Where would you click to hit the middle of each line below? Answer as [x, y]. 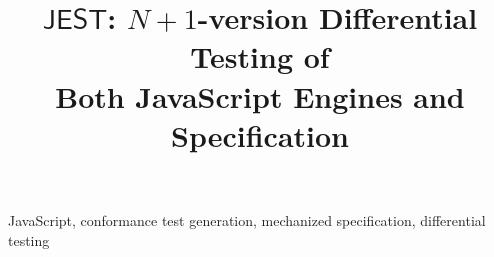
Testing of [260, 56]
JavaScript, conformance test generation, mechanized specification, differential [247, 219]
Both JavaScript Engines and [260, 95]
